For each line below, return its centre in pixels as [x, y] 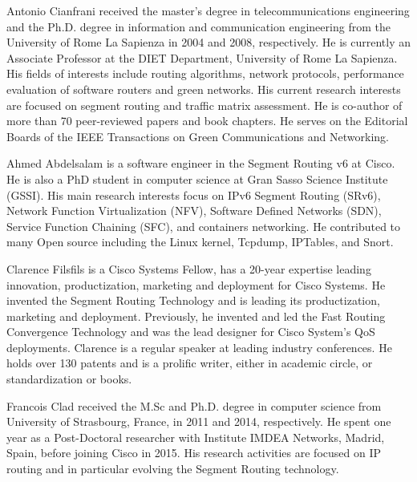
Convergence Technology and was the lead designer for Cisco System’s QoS [191, 332]
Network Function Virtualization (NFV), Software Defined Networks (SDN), [194, 211]
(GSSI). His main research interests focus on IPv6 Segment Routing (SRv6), [194, 194]
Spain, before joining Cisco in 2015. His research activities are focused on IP [194, 453]
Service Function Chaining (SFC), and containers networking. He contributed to [204, 226]
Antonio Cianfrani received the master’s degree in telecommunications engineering [208, 10]
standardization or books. [69, 379]
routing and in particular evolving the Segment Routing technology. [173, 469]
